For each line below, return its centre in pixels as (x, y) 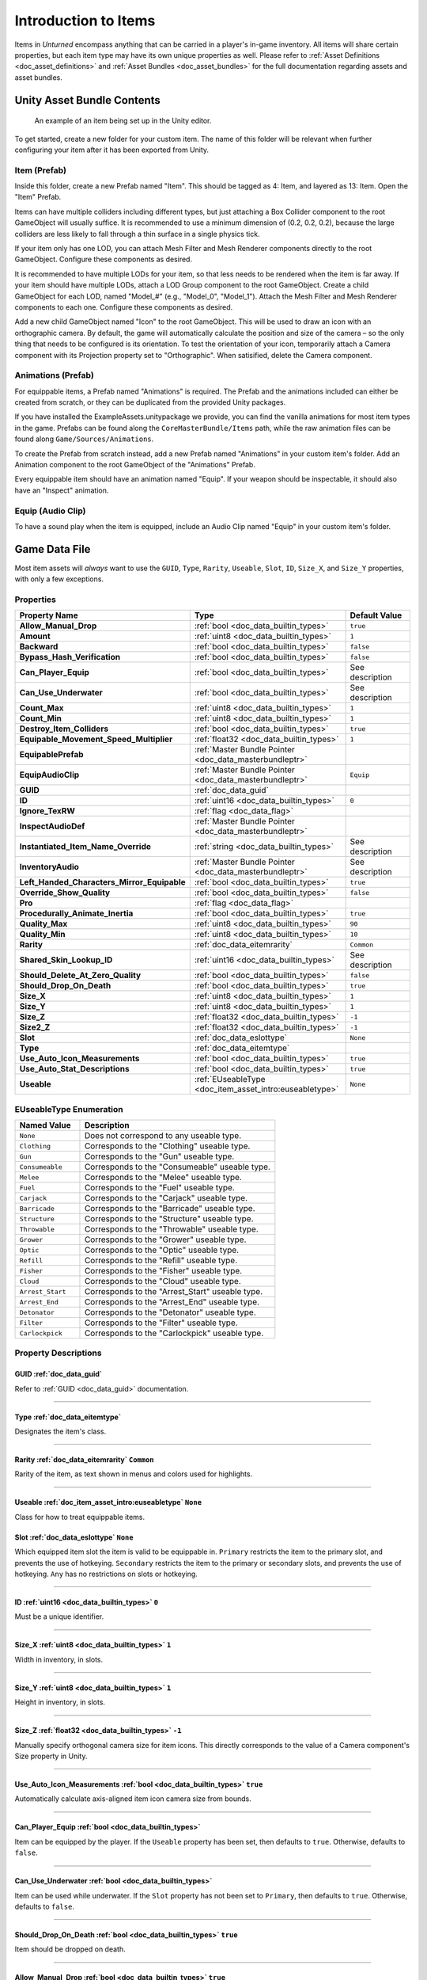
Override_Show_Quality (65, 893)
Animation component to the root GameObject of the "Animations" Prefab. (135, 465)
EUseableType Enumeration (69, 1109)
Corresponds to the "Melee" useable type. (163, 1178)
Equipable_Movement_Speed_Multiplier (96, 739)
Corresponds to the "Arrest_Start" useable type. (174, 1292)
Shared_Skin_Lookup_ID (66, 960)
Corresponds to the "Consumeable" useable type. (177, 1167)
